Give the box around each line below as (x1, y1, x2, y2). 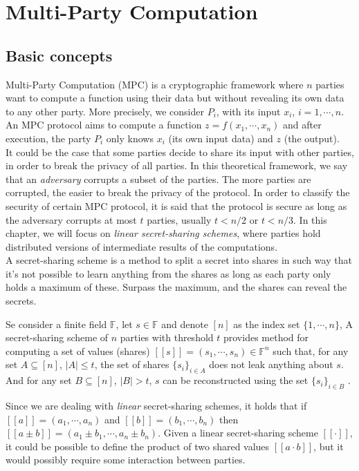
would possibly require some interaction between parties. (6, 452, 246, 467)
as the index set (233, 316, 300, 331)
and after (283, 117, 322, 132)
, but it (313, 439, 344, 453)
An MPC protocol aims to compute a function (6, 117, 202, 132)
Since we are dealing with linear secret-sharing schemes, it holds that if (6, 398, 307, 413)
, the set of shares (94, 357, 169, 372)
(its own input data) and (168, 131, 273, 145)
